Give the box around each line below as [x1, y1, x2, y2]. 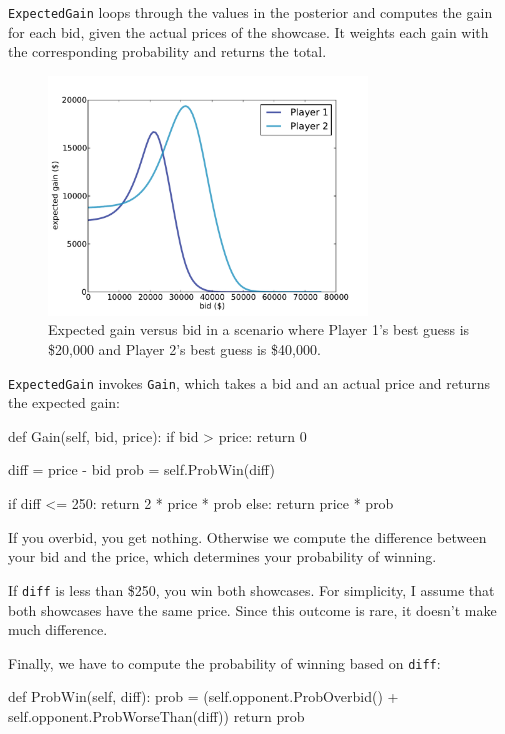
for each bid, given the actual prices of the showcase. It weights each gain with [8, 21, 489, 42]
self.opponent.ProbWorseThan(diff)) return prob [8, 705, 305, 726]
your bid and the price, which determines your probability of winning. [8, 546, 437, 567]
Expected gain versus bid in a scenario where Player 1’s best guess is [48, 319, 470, 340]
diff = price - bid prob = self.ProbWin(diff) [8, 459, 275, 480]
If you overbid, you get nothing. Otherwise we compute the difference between [8, 526, 487, 547]
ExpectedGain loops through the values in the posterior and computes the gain [8, 2, 493, 22]
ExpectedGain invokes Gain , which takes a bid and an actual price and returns [8, 372, 491, 393]
